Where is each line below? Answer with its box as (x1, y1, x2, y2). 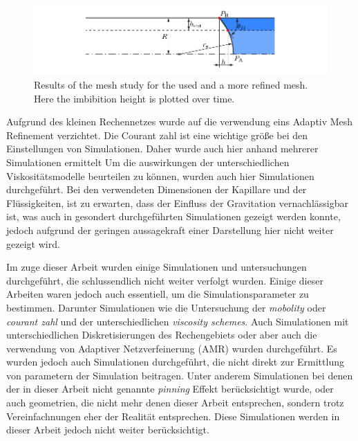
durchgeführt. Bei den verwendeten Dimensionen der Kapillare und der (6, 182, 307, 197)
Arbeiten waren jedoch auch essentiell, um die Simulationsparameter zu (6, 287, 309, 301)
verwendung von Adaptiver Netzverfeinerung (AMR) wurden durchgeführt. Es (6, 341, 337, 355)
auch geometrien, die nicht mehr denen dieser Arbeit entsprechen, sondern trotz (6, 395, 344, 410)
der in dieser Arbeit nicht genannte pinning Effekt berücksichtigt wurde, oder (6, 381, 334, 396)
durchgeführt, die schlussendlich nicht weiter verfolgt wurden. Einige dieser (6, 273, 323, 287)
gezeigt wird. (6, 236, 60, 251)
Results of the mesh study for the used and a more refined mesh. (34, 78, 308, 92)
